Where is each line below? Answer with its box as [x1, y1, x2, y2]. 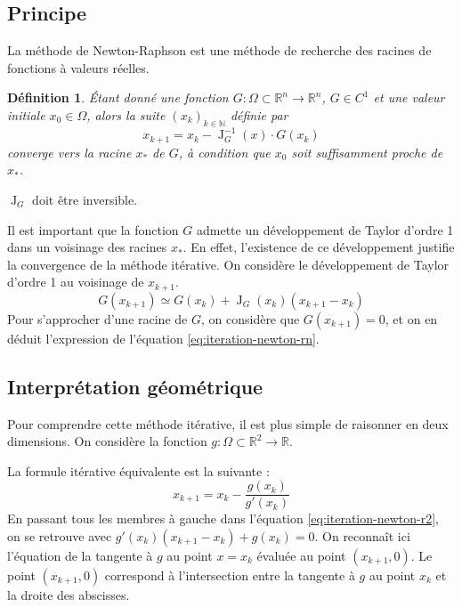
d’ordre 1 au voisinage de [7, 272, 144, 291]
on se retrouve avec [7, 526, 112, 545]
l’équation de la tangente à [7, 546, 153, 564]
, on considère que [200, 309, 300, 328]
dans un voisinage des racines [7, 238, 167, 256]
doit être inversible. [32, 190, 138, 208]
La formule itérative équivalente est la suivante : [7, 461, 270, 480]
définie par [230, 105, 288, 124]
